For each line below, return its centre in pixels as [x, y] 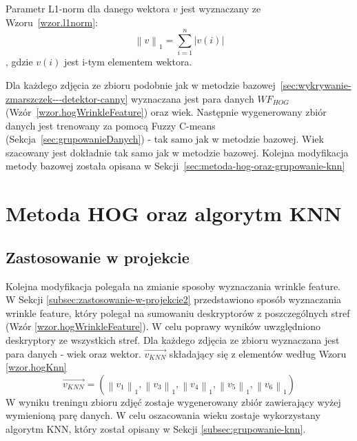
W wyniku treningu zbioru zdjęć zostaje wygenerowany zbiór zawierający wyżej [173, 401]
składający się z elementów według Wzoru [258, 353]
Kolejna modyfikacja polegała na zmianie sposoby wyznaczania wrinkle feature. [173, 286]
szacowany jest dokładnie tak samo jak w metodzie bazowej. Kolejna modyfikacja [177, 152]
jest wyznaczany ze [221, 8]
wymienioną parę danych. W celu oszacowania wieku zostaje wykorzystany [163, 415]
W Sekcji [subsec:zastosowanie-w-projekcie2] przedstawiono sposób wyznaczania [174, 299]
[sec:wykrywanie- [316, 84]
